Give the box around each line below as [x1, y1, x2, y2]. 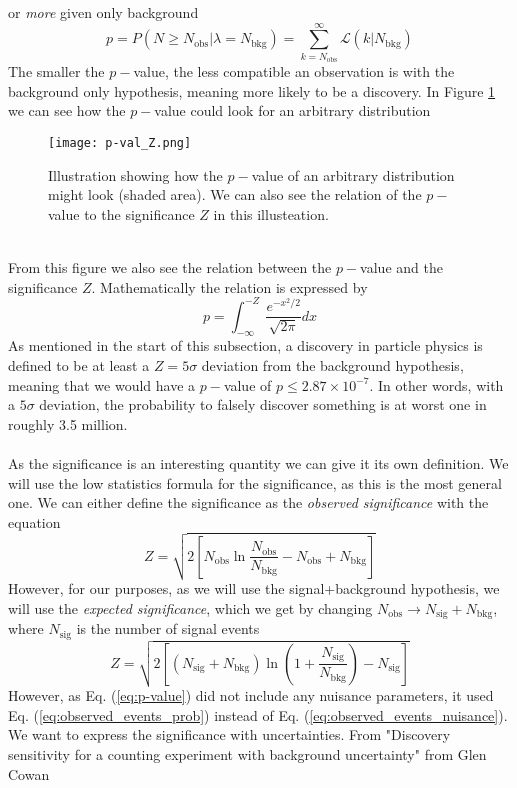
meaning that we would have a [8, 374, 196, 395]
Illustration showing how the [48, 164, 223, 185]
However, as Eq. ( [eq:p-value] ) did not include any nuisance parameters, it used [8, 685, 494, 706]
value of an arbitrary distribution [251, 164, 455, 185]
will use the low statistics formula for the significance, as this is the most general [8, 472, 502, 493]
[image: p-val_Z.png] [48, 135, 192, 150]
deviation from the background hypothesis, [201, 355, 464, 376]
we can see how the [8, 100, 126, 121]
